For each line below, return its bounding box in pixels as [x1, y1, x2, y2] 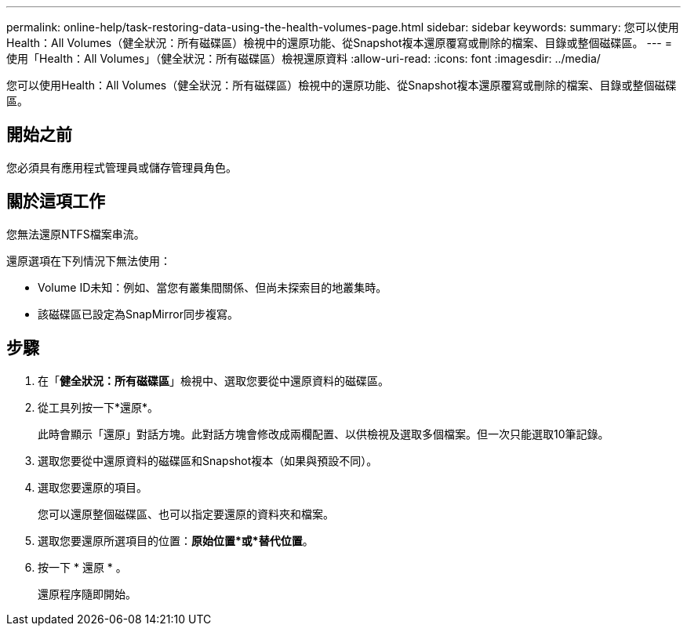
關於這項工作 [6, 191, 105, 212]
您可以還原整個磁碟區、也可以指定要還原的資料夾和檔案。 [38, 507, 334, 521]
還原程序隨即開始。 [38, 587, 136, 601]
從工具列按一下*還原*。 [38, 400, 159, 414]
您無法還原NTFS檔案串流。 [6, 227, 145, 241]
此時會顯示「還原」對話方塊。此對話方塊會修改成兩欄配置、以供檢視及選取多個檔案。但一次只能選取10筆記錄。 [38, 427, 609, 441]
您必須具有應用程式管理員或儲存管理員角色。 [6, 160, 237, 174]
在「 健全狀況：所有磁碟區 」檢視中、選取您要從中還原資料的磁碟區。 [38, 373, 389, 387]
